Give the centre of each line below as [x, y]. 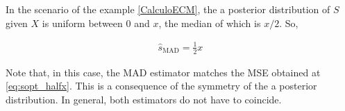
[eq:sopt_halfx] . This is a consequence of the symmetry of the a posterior [161, 86]
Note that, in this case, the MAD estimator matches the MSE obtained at [163, 72]
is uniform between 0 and [96, 23]
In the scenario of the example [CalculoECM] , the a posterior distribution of [168, 9]
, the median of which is [210, 23]
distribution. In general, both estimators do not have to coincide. [144, 99]
